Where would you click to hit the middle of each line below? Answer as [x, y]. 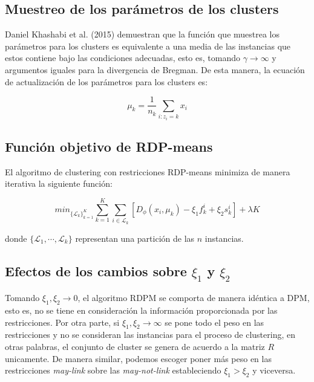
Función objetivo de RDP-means [109, 146]
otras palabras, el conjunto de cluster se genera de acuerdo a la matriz [135, 346]
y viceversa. [274, 370]
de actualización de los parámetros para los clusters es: [106, 81]
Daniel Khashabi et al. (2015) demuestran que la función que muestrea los [142, 34]
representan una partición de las [135, 238]
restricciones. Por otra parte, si [62, 322]
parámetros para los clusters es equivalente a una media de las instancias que [148, 46]
